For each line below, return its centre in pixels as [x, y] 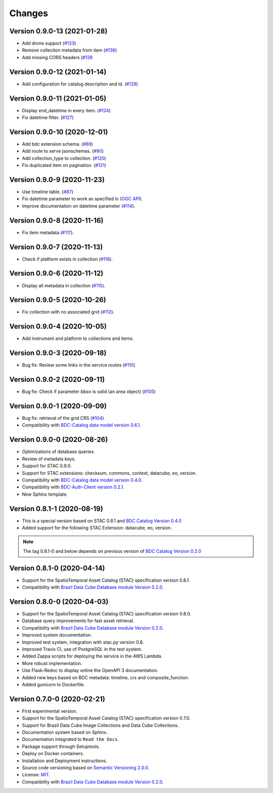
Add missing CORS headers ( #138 [57, 57]
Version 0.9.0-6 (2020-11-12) [56, 273]
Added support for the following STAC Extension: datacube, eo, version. [97, 528]
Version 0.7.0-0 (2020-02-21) [57, 699]
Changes [29, 13]
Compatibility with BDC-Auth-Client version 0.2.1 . [73, 487]
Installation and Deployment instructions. [64, 761]
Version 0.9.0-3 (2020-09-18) [58, 353]
